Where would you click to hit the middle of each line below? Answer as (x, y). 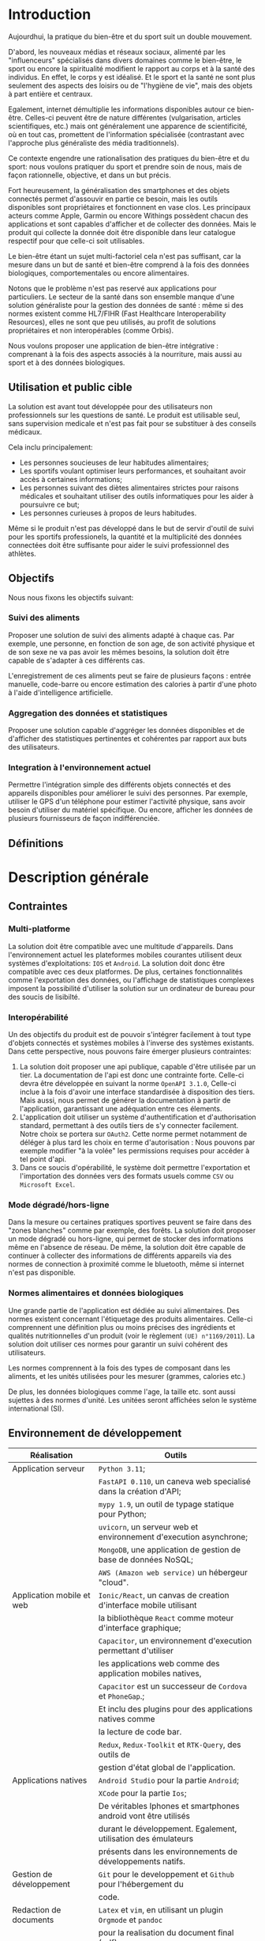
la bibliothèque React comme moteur (166, 1618)
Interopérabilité (38, 1017)
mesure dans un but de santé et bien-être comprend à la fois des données (129, 264)
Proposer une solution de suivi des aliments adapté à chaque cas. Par (121, 635)
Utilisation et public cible (70, 387)
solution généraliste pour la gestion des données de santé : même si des (126, 305)
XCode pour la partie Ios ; (142, 1793)
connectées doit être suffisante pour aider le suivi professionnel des (119, 545)
